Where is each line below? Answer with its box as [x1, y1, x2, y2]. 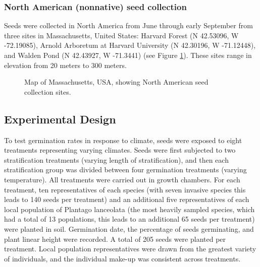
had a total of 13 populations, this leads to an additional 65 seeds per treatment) [4, 214, 255, 224]
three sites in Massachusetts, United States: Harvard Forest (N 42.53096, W [4, 30, 239, 40]
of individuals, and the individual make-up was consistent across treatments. [4, 253, 241, 263]
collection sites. [24, 86, 71, 97]
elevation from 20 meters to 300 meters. [4, 59, 127, 70]
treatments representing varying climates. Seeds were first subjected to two [4, 145, 236, 155]
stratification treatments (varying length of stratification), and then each [4, 154, 229, 165]
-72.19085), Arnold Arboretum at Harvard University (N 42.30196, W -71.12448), [4, 40, 256, 50]
